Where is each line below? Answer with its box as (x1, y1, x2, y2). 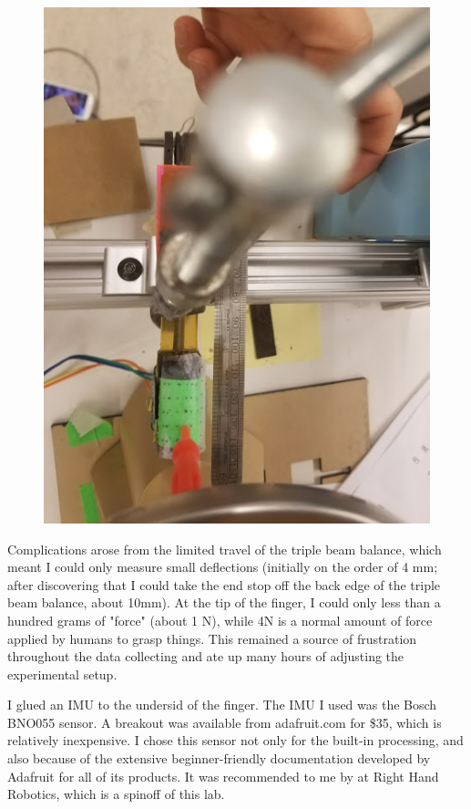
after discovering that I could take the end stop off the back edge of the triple (7, 575, 441, 594)
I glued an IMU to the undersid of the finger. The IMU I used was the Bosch (7, 695, 437, 714)
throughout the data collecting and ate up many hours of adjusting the (7, 647, 404, 666)
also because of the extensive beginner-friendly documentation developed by (7, 749, 431, 768)
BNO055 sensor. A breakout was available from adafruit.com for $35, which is (7, 712, 442, 731)
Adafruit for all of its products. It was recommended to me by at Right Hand (7, 766, 439, 785)
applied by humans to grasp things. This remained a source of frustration (7, 628, 417, 648)
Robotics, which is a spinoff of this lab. (7, 784, 225, 804)
